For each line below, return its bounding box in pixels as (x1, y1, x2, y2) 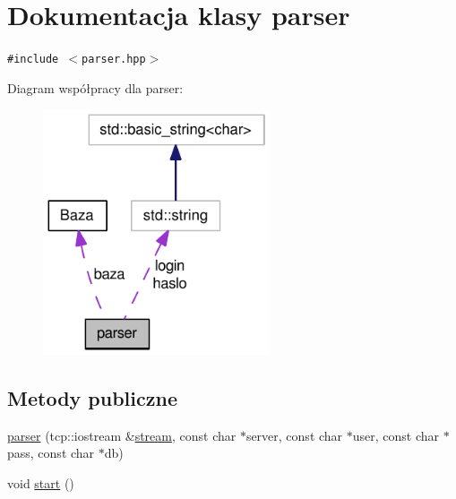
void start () (7, 473, 74, 492)
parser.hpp (82, 53, 146, 66)
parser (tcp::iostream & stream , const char (7, 426, 237, 444)
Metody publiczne (7, 383, 177, 411)
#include (7, 53, 59, 66)
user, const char (352, 426, 440, 444)
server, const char (245, 426, 343, 444)
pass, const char (7, 443, 95, 462)
